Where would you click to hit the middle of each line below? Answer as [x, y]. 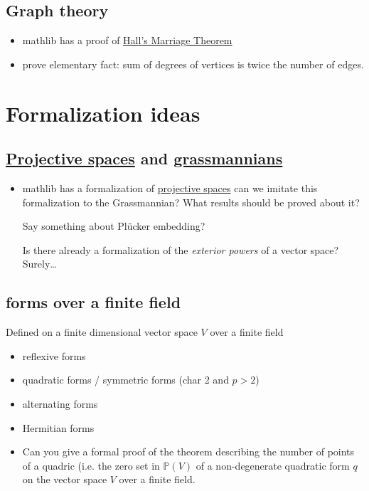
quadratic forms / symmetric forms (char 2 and [125, 380]
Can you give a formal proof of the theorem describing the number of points [188, 452]
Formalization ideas [103, 113]
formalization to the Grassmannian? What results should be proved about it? [191, 202]
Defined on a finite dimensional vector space [102, 332]
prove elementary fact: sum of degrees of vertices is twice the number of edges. [193, 64]
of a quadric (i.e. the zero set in [91, 465]
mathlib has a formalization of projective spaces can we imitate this [170, 188]
